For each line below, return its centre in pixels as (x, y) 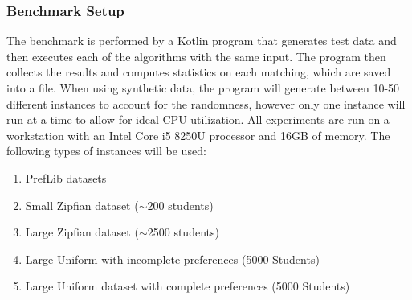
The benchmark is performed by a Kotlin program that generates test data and (202, 41)
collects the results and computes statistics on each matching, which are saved (199, 72)
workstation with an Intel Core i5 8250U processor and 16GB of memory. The (198, 135)
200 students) (180, 205)
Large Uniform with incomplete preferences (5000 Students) (172, 259)
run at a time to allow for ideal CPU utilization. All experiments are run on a (198, 119)
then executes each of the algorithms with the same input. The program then (196, 56)
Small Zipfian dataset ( (82, 205)
